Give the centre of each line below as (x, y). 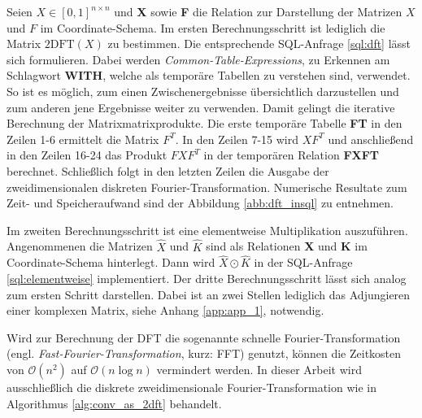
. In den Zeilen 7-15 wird (237, 139)
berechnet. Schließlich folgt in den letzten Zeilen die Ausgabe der (168, 170)
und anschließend (371, 139)
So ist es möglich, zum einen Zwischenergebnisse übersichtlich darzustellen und (203, 91)
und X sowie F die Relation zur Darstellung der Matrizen (258, 11)
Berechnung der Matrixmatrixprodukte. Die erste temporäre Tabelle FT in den (204, 123)
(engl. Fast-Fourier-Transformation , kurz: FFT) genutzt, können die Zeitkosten (204, 353)
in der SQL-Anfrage (303, 262)
